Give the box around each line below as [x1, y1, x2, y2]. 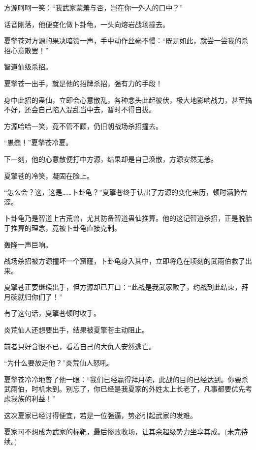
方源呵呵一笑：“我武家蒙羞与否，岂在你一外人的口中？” [4, 2, 183, 12]
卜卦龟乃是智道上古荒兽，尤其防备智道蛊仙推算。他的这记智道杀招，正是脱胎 [4, 213, 252, 223]
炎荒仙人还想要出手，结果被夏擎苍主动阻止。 [4, 325, 149, 335]
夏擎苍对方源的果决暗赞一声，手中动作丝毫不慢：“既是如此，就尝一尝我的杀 [4, 35, 249, 46]
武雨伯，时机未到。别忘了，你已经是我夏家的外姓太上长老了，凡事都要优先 [4, 384, 245, 394]
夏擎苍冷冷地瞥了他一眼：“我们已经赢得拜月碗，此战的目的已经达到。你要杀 [4, 374, 249, 384]
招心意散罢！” [4, 45, 49, 55]
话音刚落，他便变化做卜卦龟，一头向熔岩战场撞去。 [4, 19, 169, 29]
